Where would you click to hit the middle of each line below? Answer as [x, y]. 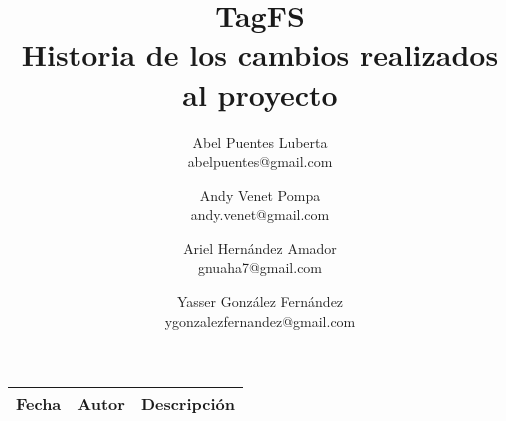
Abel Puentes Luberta [260, 141]
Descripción [187, 404]
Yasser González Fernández [260, 301]
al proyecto [260, 93]
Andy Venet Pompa [260, 194]
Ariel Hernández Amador [260, 247]
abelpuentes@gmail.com [260, 161]
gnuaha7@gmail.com [260, 267]
